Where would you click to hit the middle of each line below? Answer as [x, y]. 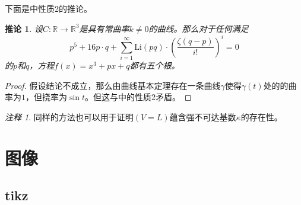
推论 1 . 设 [24, 28]
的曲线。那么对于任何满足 [199, 28]
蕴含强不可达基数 [203, 116]
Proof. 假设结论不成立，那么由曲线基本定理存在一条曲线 [113, 85]
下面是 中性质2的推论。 [48, 8]
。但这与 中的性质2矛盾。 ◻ [138, 97]
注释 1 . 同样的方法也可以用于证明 [69, 116]
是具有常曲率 [104, 28]
